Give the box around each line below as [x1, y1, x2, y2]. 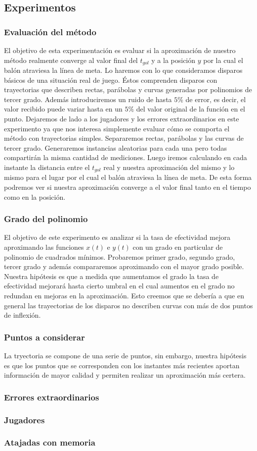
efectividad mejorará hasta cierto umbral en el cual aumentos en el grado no [4, 281, 235, 291]
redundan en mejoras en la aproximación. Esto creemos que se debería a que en [4, 290, 244, 300]
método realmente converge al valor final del [4, 55, 138, 65]
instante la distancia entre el [4, 162, 90, 172]
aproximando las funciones [4, 242, 84, 252]
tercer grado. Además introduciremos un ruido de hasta [4, 94, 172, 104]
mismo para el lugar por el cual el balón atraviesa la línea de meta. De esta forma [4, 172, 252, 182]
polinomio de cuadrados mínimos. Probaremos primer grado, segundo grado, [4, 251, 235, 262]
